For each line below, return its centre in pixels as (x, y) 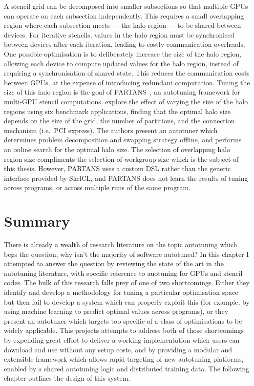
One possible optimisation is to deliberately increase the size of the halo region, (123, 53)
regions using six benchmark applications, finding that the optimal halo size (117, 111)
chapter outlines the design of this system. (67, 378)
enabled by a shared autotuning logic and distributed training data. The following (127, 368)
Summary (37, 221)
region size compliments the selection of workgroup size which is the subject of (121, 159)
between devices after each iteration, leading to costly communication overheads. (125, 44)
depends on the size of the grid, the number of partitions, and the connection (119, 121)
